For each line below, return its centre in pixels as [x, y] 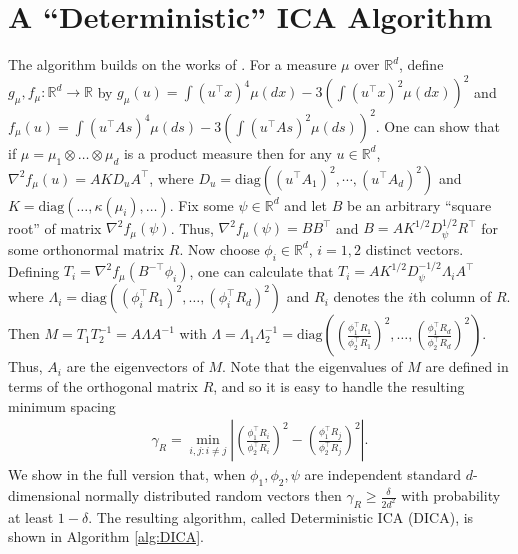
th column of [452, 296]
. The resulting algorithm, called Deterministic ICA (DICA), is [281, 516]
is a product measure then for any [227, 152]
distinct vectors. [414, 248]
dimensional [44, 495]
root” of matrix [55, 227]
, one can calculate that [261, 270]
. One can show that [437, 125]
